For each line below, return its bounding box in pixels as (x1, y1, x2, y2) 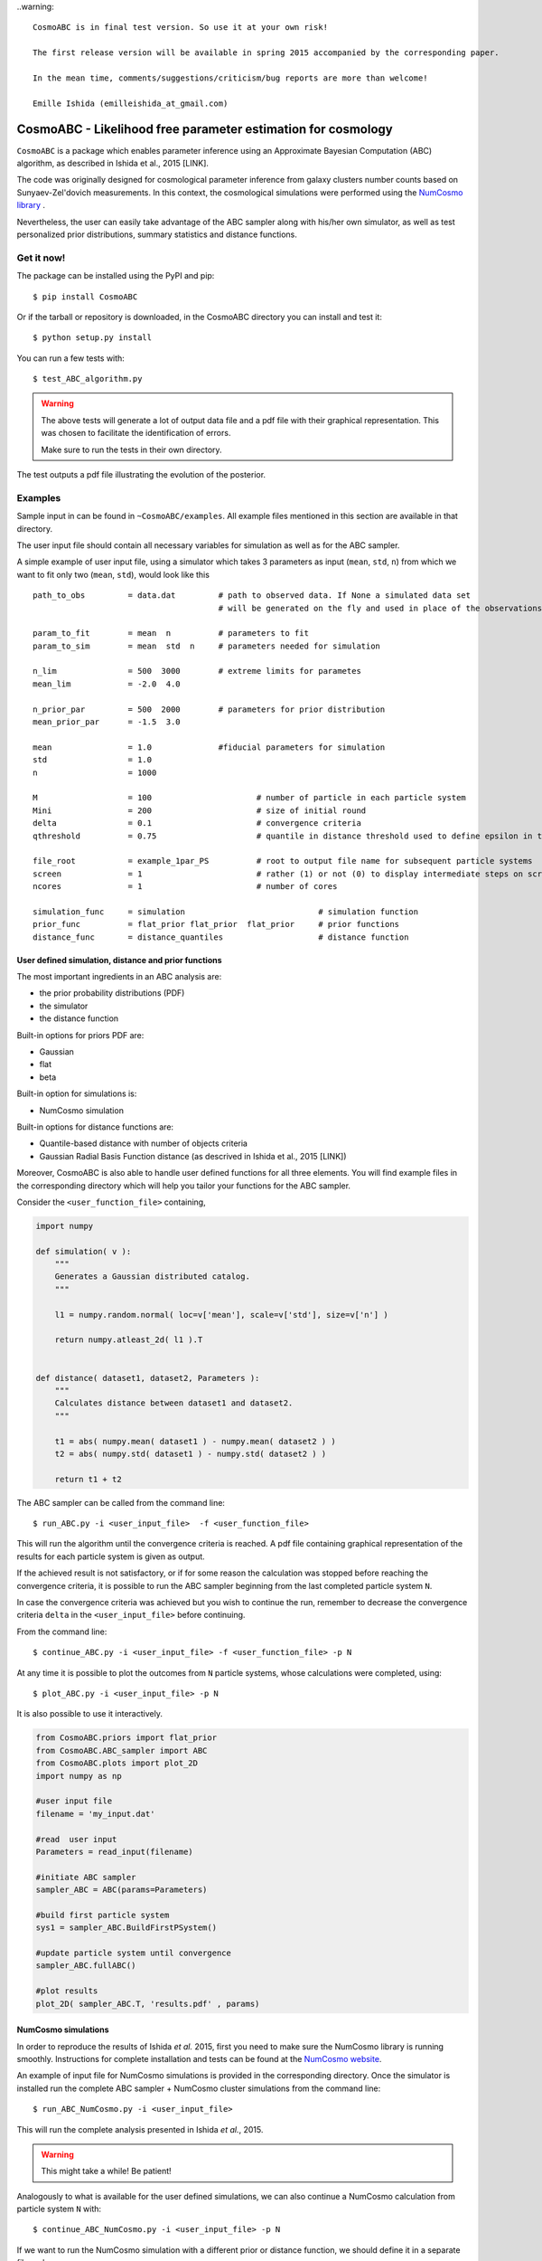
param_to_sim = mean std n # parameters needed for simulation (33, 640, 381, 651)
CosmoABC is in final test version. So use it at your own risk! (33, 23, 329, 33)
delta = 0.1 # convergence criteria (33, 818, 361, 828)
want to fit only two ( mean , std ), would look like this (16, 569, 210, 580)
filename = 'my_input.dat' (35, 1809, 155, 1819)
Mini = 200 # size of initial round (33, 805, 367, 816)
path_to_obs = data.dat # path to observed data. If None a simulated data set (33, 591, 472, 601)
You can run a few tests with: (16, 353, 126, 364)
